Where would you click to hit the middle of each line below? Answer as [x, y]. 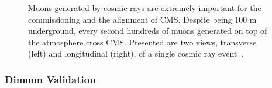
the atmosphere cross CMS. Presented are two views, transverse [142, 42]
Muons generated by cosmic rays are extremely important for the [145, 8]
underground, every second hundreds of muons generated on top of [148, 31]
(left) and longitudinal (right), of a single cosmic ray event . [136, 53]
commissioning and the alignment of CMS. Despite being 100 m [142, 19]
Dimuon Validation [50, 79]
